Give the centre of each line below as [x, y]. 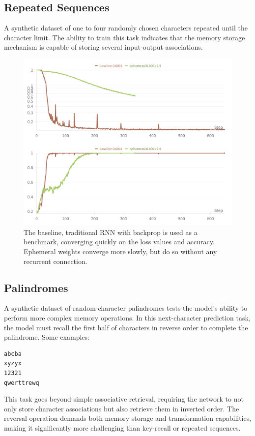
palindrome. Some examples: [47, 337]
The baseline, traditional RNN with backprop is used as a [111, 232]
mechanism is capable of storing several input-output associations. [103, 47]
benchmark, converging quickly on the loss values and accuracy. [119, 242]
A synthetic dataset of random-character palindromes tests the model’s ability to [126, 308]
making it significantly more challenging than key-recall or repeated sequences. [122, 427]
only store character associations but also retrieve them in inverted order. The [122, 408]
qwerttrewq [22, 383]
